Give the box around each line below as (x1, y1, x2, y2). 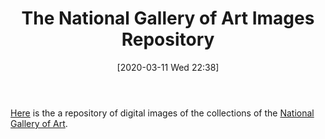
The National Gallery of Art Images (21, 7, 315, 30)
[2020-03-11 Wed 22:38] (116, 61, 220, 73)
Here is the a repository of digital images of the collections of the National (10, 107, 315, 119)
